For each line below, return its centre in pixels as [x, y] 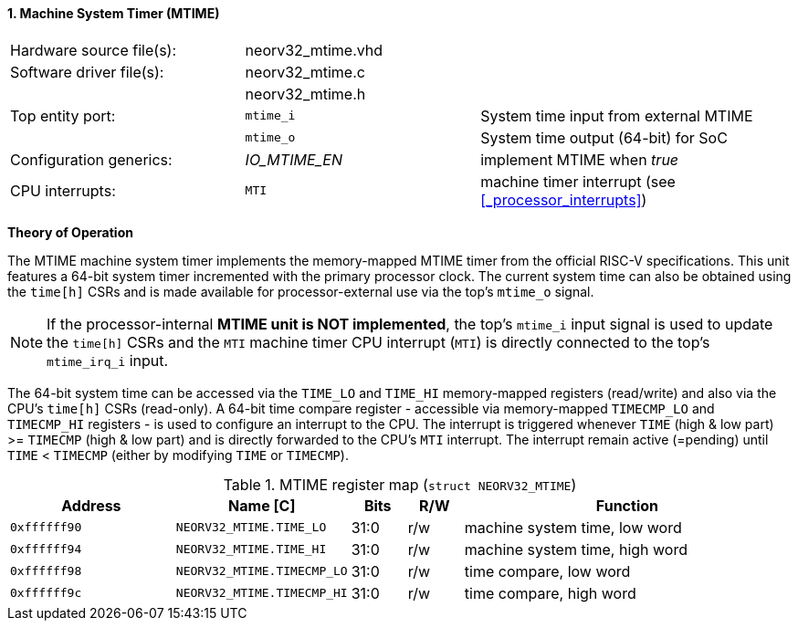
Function [627, 505]
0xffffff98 [46, 571]
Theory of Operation [70, 232]
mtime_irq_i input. [108, 360]
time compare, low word [547, 571]
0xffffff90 [46, 528]
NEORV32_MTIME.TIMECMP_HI [262, 593]
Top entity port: [63, 115]
